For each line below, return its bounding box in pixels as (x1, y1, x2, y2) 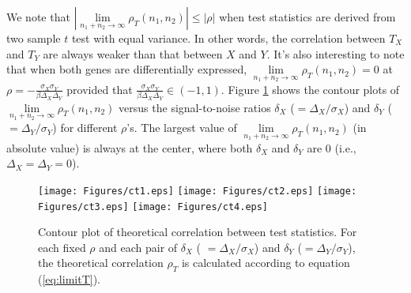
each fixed (38, 239, 86, 255)
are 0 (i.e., (307, 139, 356, 156)
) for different (52, 119, 118, 136)
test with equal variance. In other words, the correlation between (71, 30, 386, 46)
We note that (6, 9, 70, 24)
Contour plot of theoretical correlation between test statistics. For (38, 224, 357, 240)
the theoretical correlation (38, 254, 164, 271)
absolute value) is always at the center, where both (6, 139, 253, 156)
